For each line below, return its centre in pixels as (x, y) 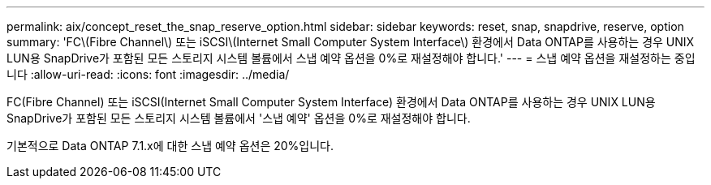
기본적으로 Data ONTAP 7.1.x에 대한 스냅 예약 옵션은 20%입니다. (170, 146)
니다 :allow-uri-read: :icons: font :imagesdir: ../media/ (148, 74)
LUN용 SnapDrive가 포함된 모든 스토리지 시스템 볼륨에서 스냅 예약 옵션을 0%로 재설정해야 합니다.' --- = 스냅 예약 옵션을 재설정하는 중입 (351, 58)
